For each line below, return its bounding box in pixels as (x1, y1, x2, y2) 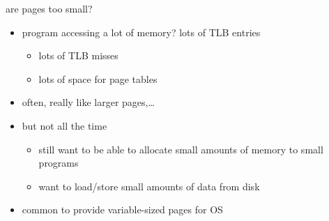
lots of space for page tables (38, 71, 158, 86)
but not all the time (22, 118, 107, 132)
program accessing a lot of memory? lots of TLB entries (22, 24, 261, 39)
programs (38, 155, 79, 170)
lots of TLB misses (38, 48, 118, 63)
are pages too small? (6, 1, 93, 15)
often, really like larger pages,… (22, 95, 155, 109)
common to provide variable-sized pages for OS (22, 202, 223, 217)
